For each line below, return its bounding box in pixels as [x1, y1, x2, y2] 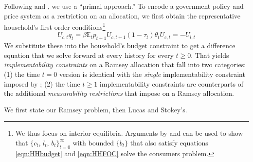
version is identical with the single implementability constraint [59, 69, 245, 79]
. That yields [191, 50, 229, 60]
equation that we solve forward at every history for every [4, 50, 174, 60]
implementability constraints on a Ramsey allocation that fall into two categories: [4, 59, 246, 70]
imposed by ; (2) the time [4, 78, 80, 89]
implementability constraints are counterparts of [99, 78, 244, 89]
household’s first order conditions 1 [4, 20, 106, 32]
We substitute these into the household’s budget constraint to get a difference [4, 40, 235, 51]
